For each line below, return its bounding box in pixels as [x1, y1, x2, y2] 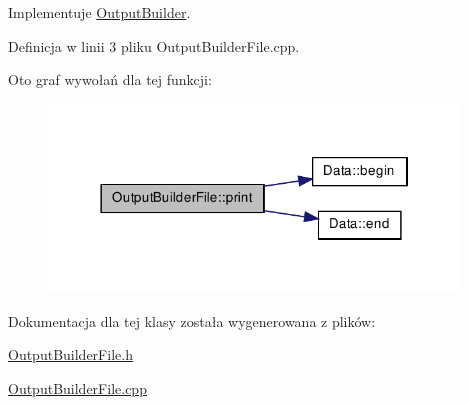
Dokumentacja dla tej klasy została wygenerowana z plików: [8, 310, 376, 331]
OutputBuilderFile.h [8, 344, 133, 365]
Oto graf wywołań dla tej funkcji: [8, 69, 212, 90]
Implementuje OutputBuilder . [8, 2, 191, 22]
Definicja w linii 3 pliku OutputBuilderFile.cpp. [8, 35, 300, 56]
